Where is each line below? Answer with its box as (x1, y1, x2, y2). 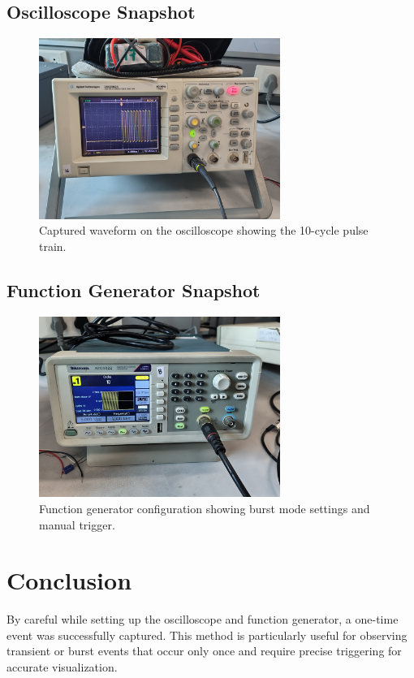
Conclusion (6, 564, 132, 597)
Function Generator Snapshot (6, 277, 261, 302)
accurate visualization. (6, 659, 118, 676)
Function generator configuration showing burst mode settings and (39, 499, 370, 516)
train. (39, 237, 67, 254)
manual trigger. (39, 516, 115, 533)
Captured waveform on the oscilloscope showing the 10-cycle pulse (39, 222, 369, 239)
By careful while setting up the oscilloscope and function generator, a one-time (6, 611, 399, 628)
